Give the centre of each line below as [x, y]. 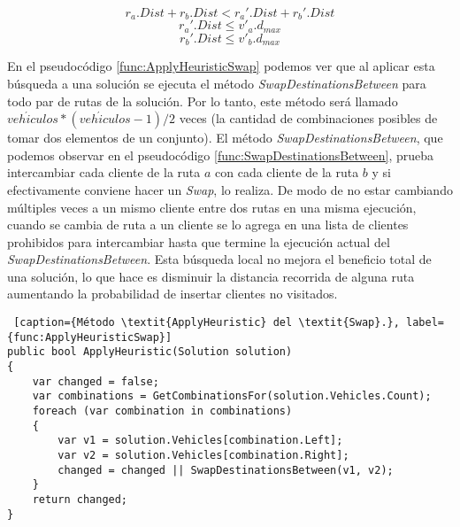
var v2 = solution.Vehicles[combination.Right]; [203, 455]
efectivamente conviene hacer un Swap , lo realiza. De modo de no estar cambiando [230, 189]
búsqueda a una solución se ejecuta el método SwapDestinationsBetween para [217, 83]
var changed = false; [96, 381]
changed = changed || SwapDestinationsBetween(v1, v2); [226, 470]
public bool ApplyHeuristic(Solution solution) [150, 352]
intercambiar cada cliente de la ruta [104, 172]
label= [425, 323]
